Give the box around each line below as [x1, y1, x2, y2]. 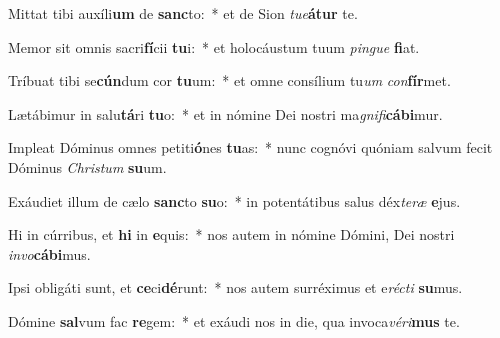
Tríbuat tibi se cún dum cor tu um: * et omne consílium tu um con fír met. [8, 70, 451, 91]
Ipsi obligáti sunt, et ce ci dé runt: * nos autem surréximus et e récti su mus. [8, 277, 463, 298]
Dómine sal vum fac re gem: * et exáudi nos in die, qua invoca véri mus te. [8, 310, 460, 331]
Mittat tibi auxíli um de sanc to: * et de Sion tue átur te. [8, 3, 358, 23]
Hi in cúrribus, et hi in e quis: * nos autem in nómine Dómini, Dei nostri [8, 224, 455, 245]
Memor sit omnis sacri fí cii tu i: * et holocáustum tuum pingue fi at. [8, 36, 420, 57]
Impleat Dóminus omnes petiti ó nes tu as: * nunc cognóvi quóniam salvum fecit [8, 137, 493, 158]
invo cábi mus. [8, 243, 91, 264]
